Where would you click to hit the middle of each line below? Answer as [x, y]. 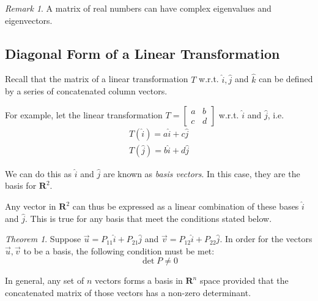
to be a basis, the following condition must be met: [119, 250]
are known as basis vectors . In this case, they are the [202, 173]
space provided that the [244, 280]
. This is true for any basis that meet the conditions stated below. [149, 218]
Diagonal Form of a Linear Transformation [142, 53]
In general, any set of [45, 280]
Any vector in [31, 206]
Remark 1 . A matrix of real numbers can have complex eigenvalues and [138, 8]
